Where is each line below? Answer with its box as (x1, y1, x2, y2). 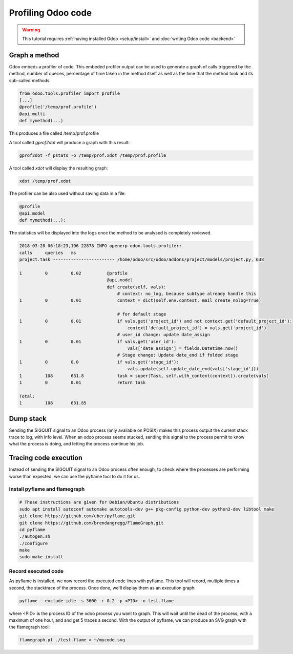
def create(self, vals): (106, 284, 167, 290)
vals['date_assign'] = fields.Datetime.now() (127, 346, 239, 351)
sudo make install (19, 554, 63, 560)
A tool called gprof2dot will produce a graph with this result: (9, 139, 130, 145)
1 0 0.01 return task (19, 380, 146, 385)
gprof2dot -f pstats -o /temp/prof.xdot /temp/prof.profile (19, 152, 167, 158)
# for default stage (117, 312, 167, 317)
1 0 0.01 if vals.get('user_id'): (19, 338, 177, 344)
